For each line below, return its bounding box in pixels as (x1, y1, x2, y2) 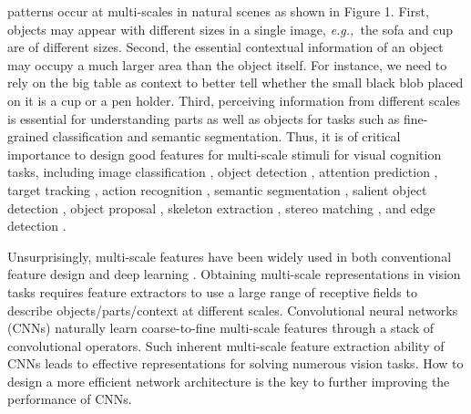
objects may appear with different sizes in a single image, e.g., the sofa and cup (7, 19, 454, 38)
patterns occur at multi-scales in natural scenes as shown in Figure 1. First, (7, 2, 429, 20)
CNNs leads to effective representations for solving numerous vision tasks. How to (7, 354, 464, 373)
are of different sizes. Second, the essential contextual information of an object (7, 37, 444, 57)
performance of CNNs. (7, 389, 132, 409)
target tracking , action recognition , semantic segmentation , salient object (7, 180, 427, 199)
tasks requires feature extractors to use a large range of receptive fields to (7, 282, 417, 301)
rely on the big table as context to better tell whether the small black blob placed (7, 73, 464, 92)
